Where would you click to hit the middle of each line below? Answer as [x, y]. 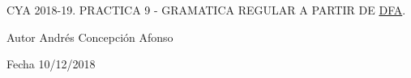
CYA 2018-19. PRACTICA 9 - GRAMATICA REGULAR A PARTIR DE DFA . [206, 10]
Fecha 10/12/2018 [51, 64]
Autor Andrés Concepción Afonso [90, 37]
